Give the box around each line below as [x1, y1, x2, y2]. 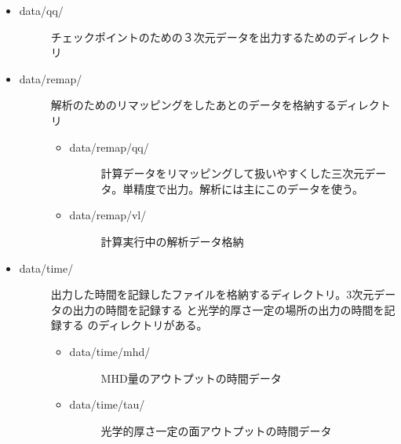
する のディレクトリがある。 [61, 317, 208, 333]
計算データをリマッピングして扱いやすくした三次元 [100, 165, 365, 182]
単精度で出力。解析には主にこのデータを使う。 [122, 180, 364, 196]
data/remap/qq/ [69, 138, 149, 155]
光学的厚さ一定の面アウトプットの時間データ [100, 422, 332, 438]
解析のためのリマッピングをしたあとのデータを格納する [50, 97, 337, 113]
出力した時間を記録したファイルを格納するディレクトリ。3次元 [50, 286, 374, 303]
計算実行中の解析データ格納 [100, 233, 244, 249]
